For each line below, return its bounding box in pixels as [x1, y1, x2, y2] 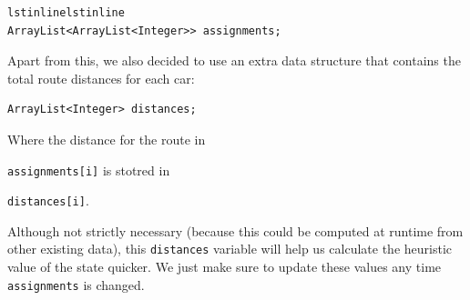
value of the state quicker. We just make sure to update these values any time [7, 257, 442, 276]
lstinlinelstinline [7, 6, 125, 19]
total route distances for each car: [7, 68, 195, 87]
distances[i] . [7, 191, 89, 210]
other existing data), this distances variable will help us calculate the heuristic [7, 239, 452, 258]
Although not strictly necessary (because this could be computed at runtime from [7, 221, 464, 240]
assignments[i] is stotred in [7, 160, 170, 179]
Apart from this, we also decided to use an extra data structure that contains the [7, 51, 461, 70]
